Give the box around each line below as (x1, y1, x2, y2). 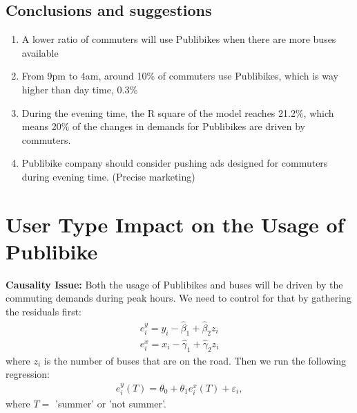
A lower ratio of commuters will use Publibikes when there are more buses (21, 32, 336, 46)
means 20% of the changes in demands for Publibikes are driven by (21, 119, 305, 134)
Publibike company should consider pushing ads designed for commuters (21, 156, 328, 170)
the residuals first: (6, 304, 81, 319)
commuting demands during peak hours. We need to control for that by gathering (6, 291, 351, 305)
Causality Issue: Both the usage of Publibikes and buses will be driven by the (6, 277, 343, 291)
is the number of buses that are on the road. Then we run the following (44, 353, 346, 367)
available (21, 45, 59, 59)
